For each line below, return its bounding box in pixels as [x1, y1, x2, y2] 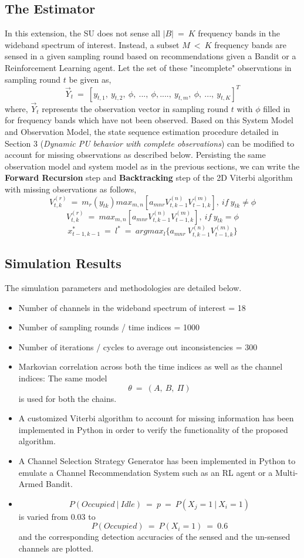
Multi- [275, 466, 298, 478]
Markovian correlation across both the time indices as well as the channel [18, 360, 283, 373]
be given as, [69, 73, 112, 85]
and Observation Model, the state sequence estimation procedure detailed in [5, 126, 279, 138]
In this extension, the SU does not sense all [5, 27, 160, 39]
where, [5, 102, 28, 114]
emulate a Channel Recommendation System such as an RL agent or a [18, 466, 273, 478]
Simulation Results [5, 254, 121, 272]
